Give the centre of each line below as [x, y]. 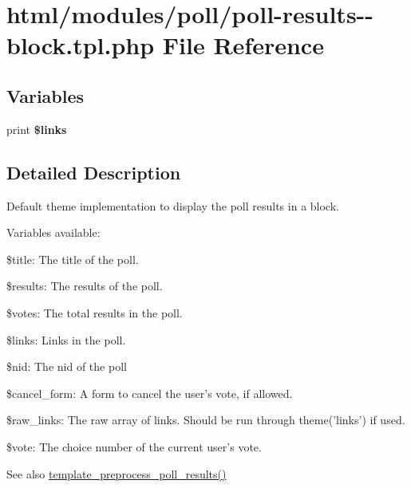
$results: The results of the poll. [85, 286]
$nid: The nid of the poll [67, 366]
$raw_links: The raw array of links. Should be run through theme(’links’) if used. [206, 420]
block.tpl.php [81, 45]
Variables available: [53, 232]
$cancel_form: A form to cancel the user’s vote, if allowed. [150, 393]
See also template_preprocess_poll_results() [117, 473]
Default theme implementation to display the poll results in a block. [173, 205]
